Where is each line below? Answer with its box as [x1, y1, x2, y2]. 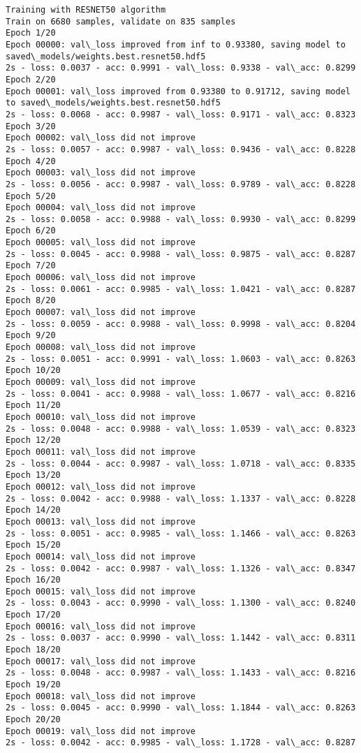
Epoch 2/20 [6, 74, 56, 85]
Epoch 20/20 [6, 715, 61, 725]
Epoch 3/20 [6, 121, 56, 131]
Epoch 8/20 [6, 295, 56, 306]
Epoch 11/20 [6, 400, 61, 411]
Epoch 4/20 [6, 156, 56, 166]
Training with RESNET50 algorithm [6, 5, 166, 15]
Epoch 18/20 [6, 645, 61, 655]
